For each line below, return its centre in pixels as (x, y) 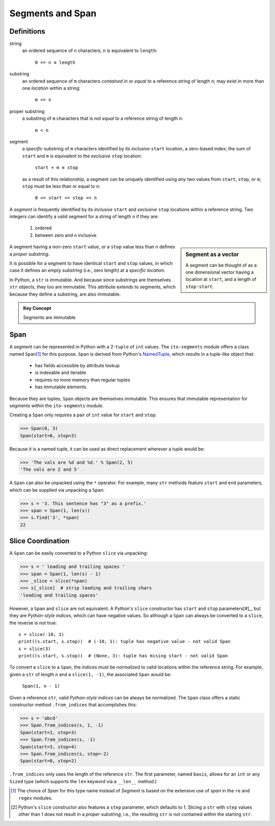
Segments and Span (53, 13)
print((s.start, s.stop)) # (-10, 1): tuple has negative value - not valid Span (125, 642)
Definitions (27, 31)
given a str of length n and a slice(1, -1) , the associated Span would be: (90, 674)
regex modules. (36, 798)
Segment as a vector (212, 255)
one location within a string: (51, 88)
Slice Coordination (39, 541)
